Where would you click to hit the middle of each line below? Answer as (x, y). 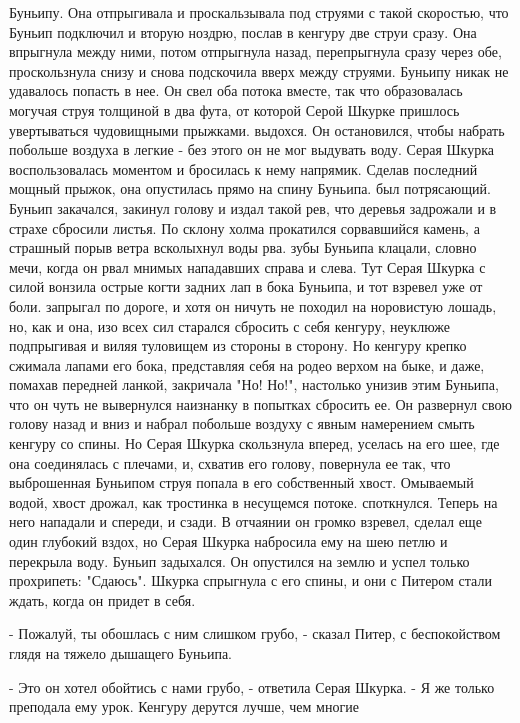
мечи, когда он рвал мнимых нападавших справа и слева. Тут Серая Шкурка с (247, 266)
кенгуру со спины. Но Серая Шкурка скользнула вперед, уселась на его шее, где (254, 443)
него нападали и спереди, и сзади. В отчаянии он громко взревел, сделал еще (245, 521)
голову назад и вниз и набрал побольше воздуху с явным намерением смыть (242, 423)
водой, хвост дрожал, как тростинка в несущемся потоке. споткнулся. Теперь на (253, 501)
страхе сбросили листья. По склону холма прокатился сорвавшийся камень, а (244, 227)
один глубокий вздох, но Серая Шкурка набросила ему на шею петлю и (228, 541)
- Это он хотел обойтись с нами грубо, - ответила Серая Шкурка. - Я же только (252, 686)
